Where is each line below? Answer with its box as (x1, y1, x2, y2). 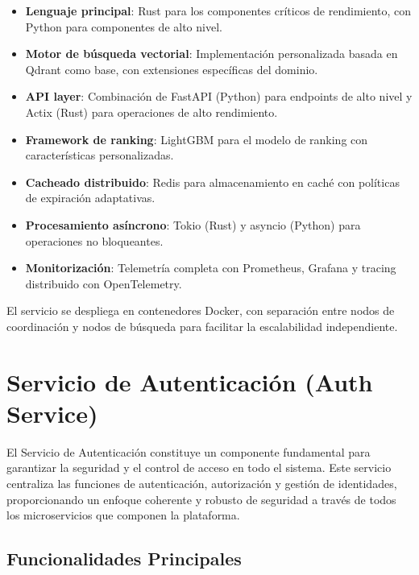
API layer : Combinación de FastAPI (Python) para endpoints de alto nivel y (25, 88, 413, 105)
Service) (6, 396, 98, 429)
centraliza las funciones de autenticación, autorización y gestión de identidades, (6, 475, 397, 491)
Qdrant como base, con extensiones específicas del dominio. (25, 60, 318, 77)
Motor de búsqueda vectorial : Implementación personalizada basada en (25, 45, 398, 62)
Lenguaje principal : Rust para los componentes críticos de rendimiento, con (25, 2, 412, 19)
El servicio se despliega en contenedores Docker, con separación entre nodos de (6, 302, 395, 319)
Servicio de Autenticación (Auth (6, 365, 373, 398)
